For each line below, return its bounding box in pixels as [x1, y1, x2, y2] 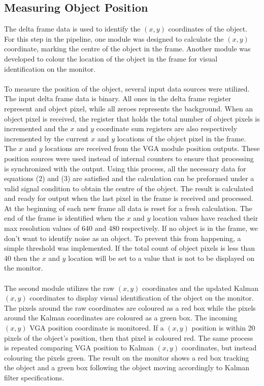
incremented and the [4, 123, 68, 134]
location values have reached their [153, 213, 258, 223]
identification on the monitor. [4, 63, 96, 74]
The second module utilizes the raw [4, 282, 115, 293]
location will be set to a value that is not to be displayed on [68, 252, 255, 263]
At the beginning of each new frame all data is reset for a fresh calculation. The [4, 202, 252, 213]
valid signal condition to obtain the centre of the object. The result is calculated [4, 183, 253, 193]
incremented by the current [4, 133, 89, 143]
